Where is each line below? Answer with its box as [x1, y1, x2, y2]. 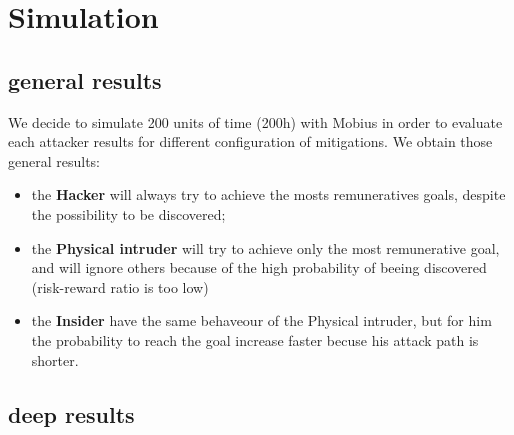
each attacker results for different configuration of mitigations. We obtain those [8, 131, 493, 152]
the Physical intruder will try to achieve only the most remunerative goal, [31, 237, 500, 258]
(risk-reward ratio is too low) [31, 276, 209, 297]
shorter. [31, 349, 79, 370]
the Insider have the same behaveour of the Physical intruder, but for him [31, 310, 492, 331]
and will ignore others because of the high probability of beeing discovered [31, 257, 487, 278]
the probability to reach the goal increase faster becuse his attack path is [31, 329, 479, 350]
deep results [8, 398, 135, 429]
